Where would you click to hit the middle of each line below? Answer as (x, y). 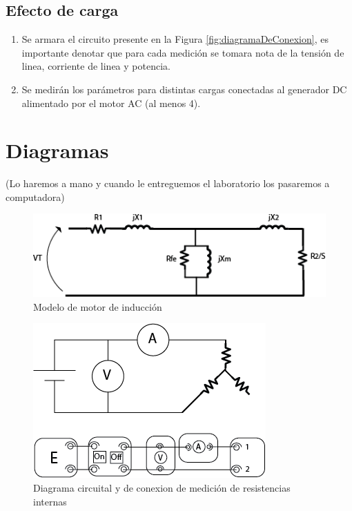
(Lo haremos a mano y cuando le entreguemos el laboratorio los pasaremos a (168, 183)
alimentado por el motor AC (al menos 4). (111, 103)
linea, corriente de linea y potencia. (96, 66)
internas (50, 501)
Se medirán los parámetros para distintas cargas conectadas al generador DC (184, 89)
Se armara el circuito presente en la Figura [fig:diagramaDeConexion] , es (175, 39)
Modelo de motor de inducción (98, 306)
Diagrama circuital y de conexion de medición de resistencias (162, 488)
